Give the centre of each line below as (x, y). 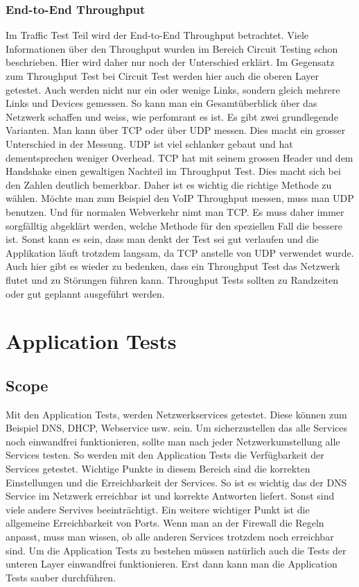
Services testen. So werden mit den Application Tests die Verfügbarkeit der (165, 455)
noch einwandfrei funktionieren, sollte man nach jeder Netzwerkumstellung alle (173, 441)
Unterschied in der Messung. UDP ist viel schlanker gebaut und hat (149, 143)
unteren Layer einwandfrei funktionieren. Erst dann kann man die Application (172, 564)
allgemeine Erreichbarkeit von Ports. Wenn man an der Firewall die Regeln (165, 523)
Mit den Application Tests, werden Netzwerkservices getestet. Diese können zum (176, 414)
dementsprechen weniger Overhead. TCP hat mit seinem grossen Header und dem (179, 157)
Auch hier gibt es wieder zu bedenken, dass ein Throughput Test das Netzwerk (173, 266)
